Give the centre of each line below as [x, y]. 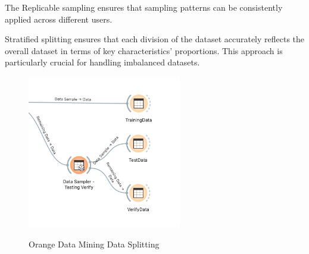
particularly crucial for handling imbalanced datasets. [102, 62]
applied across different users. [59, 19]
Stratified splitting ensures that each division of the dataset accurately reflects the [155, 39]
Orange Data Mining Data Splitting [94, 244]
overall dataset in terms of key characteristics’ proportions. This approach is [144, 50]
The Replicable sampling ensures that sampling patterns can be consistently [144, 7]
